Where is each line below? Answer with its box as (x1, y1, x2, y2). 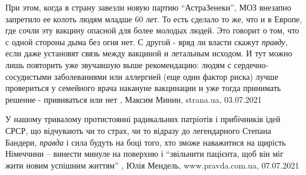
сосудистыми (5, 70, 52, 82)
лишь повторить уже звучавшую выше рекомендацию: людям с (5, 58, 231, 70)
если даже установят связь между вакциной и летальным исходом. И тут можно (5, 47, 292, 59)
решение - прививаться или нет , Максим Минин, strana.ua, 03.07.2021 (5, 93, 262, 105)
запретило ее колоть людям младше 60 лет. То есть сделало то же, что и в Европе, (5, 12, 302, 25)
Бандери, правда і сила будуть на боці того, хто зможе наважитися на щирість (5, 136, 286, 148)
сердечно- (234, 58, 269, 70)
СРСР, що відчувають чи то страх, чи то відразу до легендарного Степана (5, 124, 271, 136)
